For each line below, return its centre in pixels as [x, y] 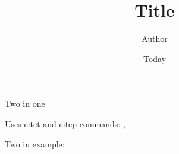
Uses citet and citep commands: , [65, 123]
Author [155, 38]
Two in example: [35, 144]
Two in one [25, 104]
